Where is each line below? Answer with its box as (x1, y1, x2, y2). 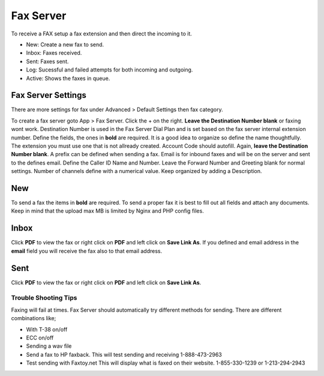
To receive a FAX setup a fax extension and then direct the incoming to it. (11, 30, 192, 37)
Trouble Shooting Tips (11, 294, 77, 302)
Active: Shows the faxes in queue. (26, 74, 110, 82)
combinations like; (11, 315, 56, 322)
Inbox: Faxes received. (26, 49, 82, 56)
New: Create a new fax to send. (26, 41, 104, 48)
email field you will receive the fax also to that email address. (11, 247, 163, 255)
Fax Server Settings (11, 90, 86, 100)
